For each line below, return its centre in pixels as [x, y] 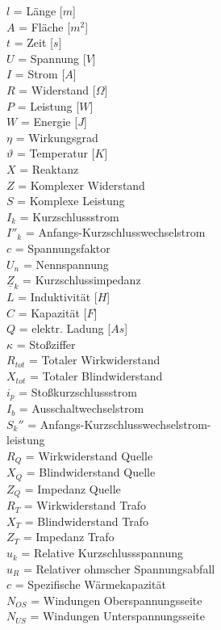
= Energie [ [49, 122]
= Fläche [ [45, 26]
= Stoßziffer [46, 344]
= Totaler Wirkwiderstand [94, 360]
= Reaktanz [49, 168]
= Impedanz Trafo [69, 537]
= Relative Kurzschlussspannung [102, 553]
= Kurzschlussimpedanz [82, 280]
